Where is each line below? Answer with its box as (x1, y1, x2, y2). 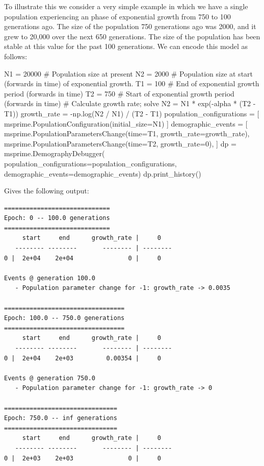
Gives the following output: (4, 185, 89, 196)
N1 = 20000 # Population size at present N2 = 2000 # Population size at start (4, 68, 253, 79)
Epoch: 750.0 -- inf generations (4, 414, 117, 422)
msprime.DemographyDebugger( (4, 148, 105, 159)
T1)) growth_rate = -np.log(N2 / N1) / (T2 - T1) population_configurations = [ (4, 108, 259, 118)
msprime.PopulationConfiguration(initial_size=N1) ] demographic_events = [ (4, 118, 248, 129)
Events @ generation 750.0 (4, 374, 95, 382)
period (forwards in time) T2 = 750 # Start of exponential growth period (4, 88, 234, 99)
